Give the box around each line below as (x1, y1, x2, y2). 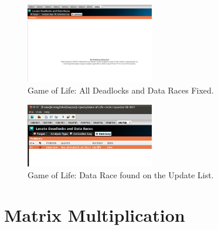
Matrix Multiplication (4, 203, 185, 227)
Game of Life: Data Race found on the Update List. (28, 168, 214, 181)
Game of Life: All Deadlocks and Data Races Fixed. (28, 84, 214, 96)
